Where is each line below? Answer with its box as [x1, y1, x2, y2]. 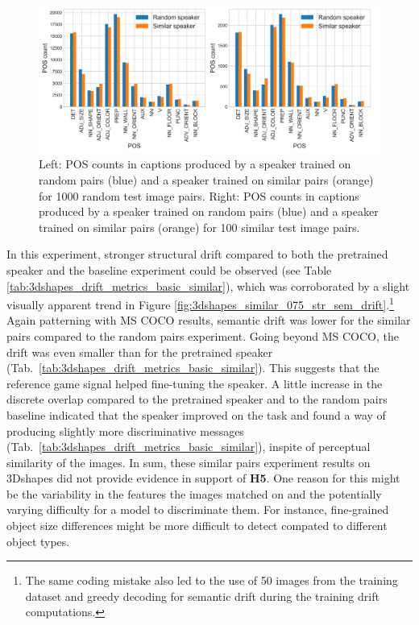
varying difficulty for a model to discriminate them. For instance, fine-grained [6, 501, 389, 518]
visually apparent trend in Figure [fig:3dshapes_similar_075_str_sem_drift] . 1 [6, 294, 394, 312]
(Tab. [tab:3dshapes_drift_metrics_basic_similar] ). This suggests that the [6, 359, 380, 376]
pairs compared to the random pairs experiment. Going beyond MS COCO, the [6, 327, 399, 344]
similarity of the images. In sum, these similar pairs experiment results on [6, 453, 371, 470]
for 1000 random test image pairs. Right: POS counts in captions [39, 187, 359, 204]
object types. [6, 532, 70, 549]
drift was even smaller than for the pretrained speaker [6, 343, 273, 360]
